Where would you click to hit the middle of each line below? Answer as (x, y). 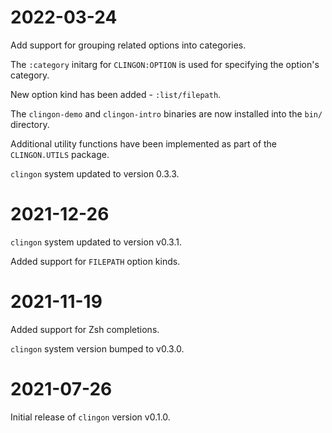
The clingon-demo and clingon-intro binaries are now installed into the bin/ (166, 113)
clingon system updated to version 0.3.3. (95, 173)
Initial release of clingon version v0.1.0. (90, 417)
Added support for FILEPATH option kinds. (95, 261)
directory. (30, 124)
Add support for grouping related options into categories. (128, 45)
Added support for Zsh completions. (85, 329)
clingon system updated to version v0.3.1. (96, 242)
